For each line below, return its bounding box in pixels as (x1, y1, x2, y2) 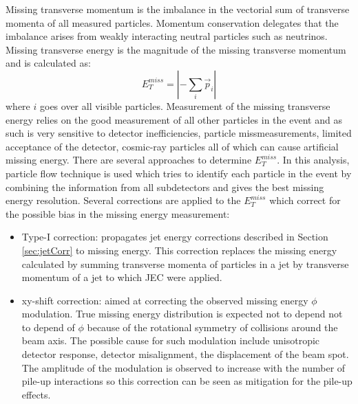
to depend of (21, 319, 75, 334)
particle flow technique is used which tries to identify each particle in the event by (6, 166, 352, 180)
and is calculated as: (6, 56, 91, 70)
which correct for (269, 193, 341, 207)
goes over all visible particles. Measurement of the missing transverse (39, 98, 330, 113)
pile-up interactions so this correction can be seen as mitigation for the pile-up (21, 374, 352, 388)
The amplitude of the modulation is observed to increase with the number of (21, 360, 346, 374)
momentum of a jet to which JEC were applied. (21, 270, 222, 284)
